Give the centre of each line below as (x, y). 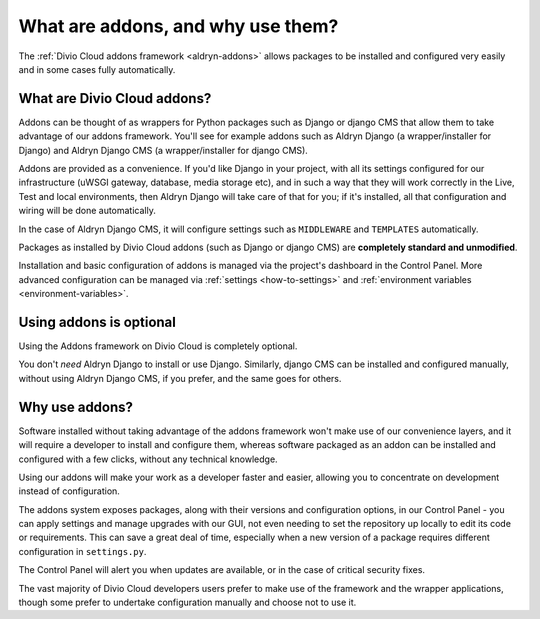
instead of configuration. (69, 491)
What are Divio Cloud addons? (115, 98)
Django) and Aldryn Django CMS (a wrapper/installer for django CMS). (163, 150)
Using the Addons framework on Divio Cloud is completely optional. (158, 346)
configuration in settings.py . (82, 551)
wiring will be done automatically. (87, 211)
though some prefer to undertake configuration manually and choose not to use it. (187, 602)
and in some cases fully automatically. (97, 69)
